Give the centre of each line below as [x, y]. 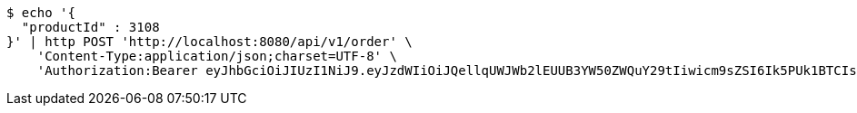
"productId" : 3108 [90, 27]
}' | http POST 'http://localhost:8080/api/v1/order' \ [209, 42]
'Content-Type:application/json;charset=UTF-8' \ [217, 56]
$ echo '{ [41, 13]
